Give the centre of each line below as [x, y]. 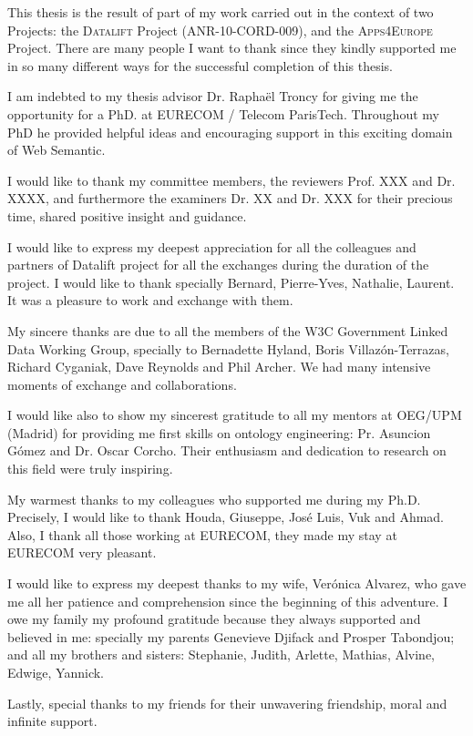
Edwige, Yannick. [56, 672]
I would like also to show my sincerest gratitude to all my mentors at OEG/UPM [235, 415]
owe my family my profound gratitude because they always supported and [214, 619]
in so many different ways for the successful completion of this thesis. [200, 65]
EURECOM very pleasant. [82, 552]
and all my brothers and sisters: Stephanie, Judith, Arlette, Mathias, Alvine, [221, 654]
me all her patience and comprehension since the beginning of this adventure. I [228, 601]
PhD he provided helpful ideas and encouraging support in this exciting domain [230, 132]
